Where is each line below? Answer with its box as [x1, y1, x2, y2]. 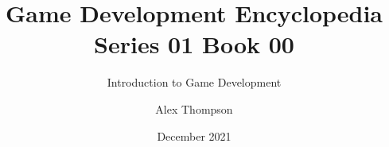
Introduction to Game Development [107, 74, 282, 91]
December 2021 [157, 127, 231, 144]
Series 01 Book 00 [94, 28, 294, 60]
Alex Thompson [155, 100, 233, 117]
